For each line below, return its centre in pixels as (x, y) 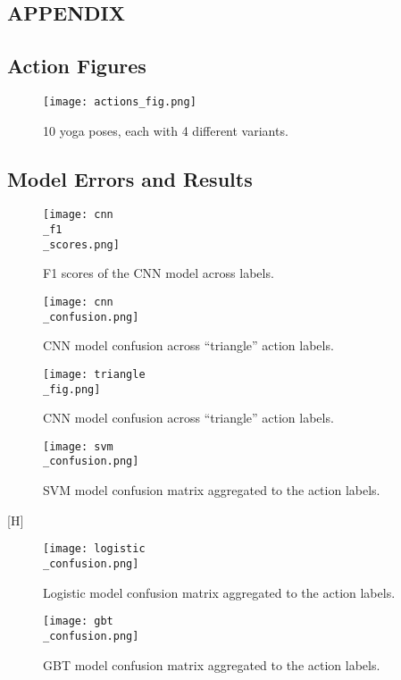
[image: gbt (78, 621)
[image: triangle (94, 374)
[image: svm (78, 446)
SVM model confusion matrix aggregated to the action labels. (212, 490)
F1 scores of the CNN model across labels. (159, 273)
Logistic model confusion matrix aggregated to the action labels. (219, 592)
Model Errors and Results (130, 178)
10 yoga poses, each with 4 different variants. (166, 130)
